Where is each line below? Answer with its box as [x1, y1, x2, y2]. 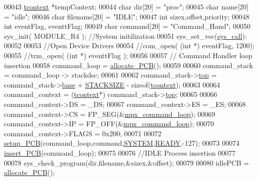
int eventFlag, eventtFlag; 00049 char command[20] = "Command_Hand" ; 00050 [4, 21, 251, 31]
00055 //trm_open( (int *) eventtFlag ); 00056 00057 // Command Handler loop [4, 50, 253, 60]
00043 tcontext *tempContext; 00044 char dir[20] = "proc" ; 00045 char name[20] [4, 1, 249, 11]
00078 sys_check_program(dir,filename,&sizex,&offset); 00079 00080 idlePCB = [4, 157, 249, 168]
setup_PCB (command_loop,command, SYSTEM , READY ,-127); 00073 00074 [4, 138, 240, 148]
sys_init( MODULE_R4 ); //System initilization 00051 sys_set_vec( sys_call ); [4, 30, 247, 41]
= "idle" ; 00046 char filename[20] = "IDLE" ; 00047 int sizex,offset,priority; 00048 [4, 11, 250, 21]
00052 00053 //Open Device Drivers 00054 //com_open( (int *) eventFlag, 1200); [4, 40, 255, 51]
